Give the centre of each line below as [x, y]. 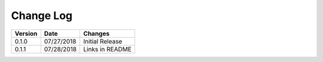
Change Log [42, 15]
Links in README [107, 49]
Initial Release [103, 41]
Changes [97, 33]
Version [26, 33]
